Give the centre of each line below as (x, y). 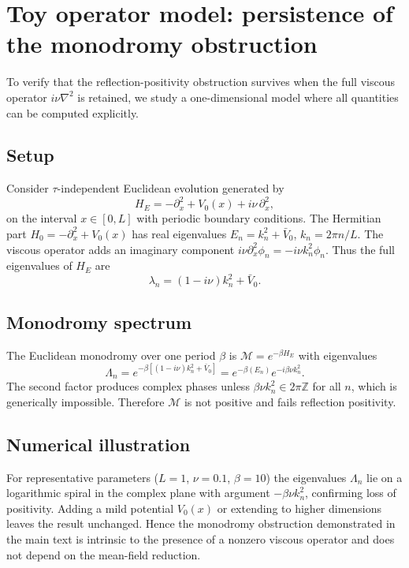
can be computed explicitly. (73, 112)
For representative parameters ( (83, 477)
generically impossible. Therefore (86, 401)
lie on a (385, 477)
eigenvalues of (39, 265)
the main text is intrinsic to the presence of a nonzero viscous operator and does (201, 538)
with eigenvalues (338, 355)
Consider (28, 188)
